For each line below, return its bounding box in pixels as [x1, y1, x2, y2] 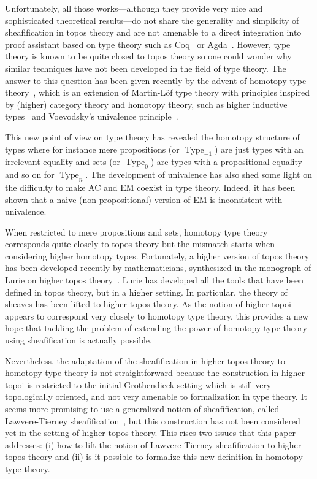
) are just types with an [215, 142, 304, 155]
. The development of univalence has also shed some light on [85, 168, 312, 181]
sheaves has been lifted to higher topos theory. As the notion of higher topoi [5, 297, 291, 310]
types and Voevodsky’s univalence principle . [5, 110, 178, 123]
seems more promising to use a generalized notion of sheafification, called [5, 402, 280, 415]
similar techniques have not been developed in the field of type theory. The [5, 61, 286, 74]
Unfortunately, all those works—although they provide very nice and [5, 2, 263, 14]
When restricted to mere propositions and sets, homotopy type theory [5, 225, 268, 238]
